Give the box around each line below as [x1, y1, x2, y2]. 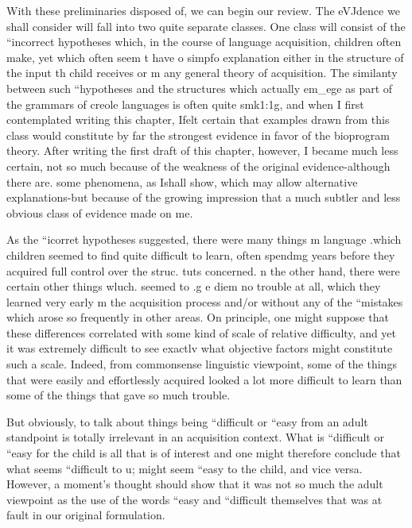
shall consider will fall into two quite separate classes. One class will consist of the [6, 17, 406, 34]
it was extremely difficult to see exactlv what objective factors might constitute [6, 340, 393, 356]
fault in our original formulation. [6, 507, 165, 523]
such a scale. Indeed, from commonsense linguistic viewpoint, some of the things [6, 356, 397, 372]
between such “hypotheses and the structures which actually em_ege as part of [6, 79, 393, 96]
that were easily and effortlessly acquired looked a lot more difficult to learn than [6, 371, 402, 387]
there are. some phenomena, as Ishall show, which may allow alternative [6, 173, 358, 190]
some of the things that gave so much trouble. [6, 387, 231, 403]
